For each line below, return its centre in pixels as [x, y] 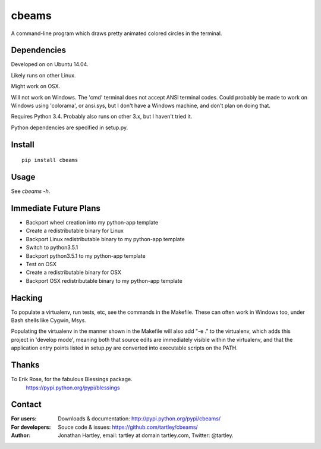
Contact [26, 405]
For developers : [31, 427]
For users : [24, 419]
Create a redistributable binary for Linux [75, 231]
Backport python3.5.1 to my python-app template [86, 255]
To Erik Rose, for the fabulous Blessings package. [72, 379]
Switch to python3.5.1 [52, 248]
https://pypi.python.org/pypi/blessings [73, 388]
